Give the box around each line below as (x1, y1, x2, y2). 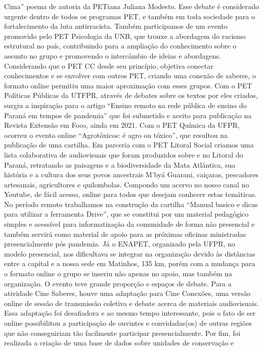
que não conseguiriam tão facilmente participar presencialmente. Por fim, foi (4, 327, 241, 338)
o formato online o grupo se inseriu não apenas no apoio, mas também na (4, 268, 232, 279)
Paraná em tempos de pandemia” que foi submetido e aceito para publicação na (4, 110, 252, 120)
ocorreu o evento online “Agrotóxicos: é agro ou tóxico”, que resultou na (4, 129, 228, 140)
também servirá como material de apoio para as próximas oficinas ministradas (4, 228, 246, 239)
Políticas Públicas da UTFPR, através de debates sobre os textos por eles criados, (4, 90, 258, 101)
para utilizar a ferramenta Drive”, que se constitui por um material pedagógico (4, 209, 249, 219)
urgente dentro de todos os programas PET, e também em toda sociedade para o (4, 11, 255, 21)
